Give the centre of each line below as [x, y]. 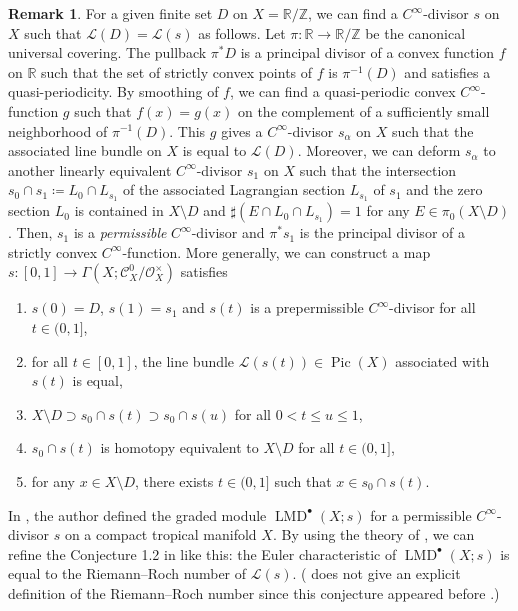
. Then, [30, 232]
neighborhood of [58, 130]
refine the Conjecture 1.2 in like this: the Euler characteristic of [202, 553]
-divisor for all [432, 307]
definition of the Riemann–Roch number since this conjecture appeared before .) [254, 592]
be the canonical [415, 32]
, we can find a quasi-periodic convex [342, 91]
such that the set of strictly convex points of [177, 71]
